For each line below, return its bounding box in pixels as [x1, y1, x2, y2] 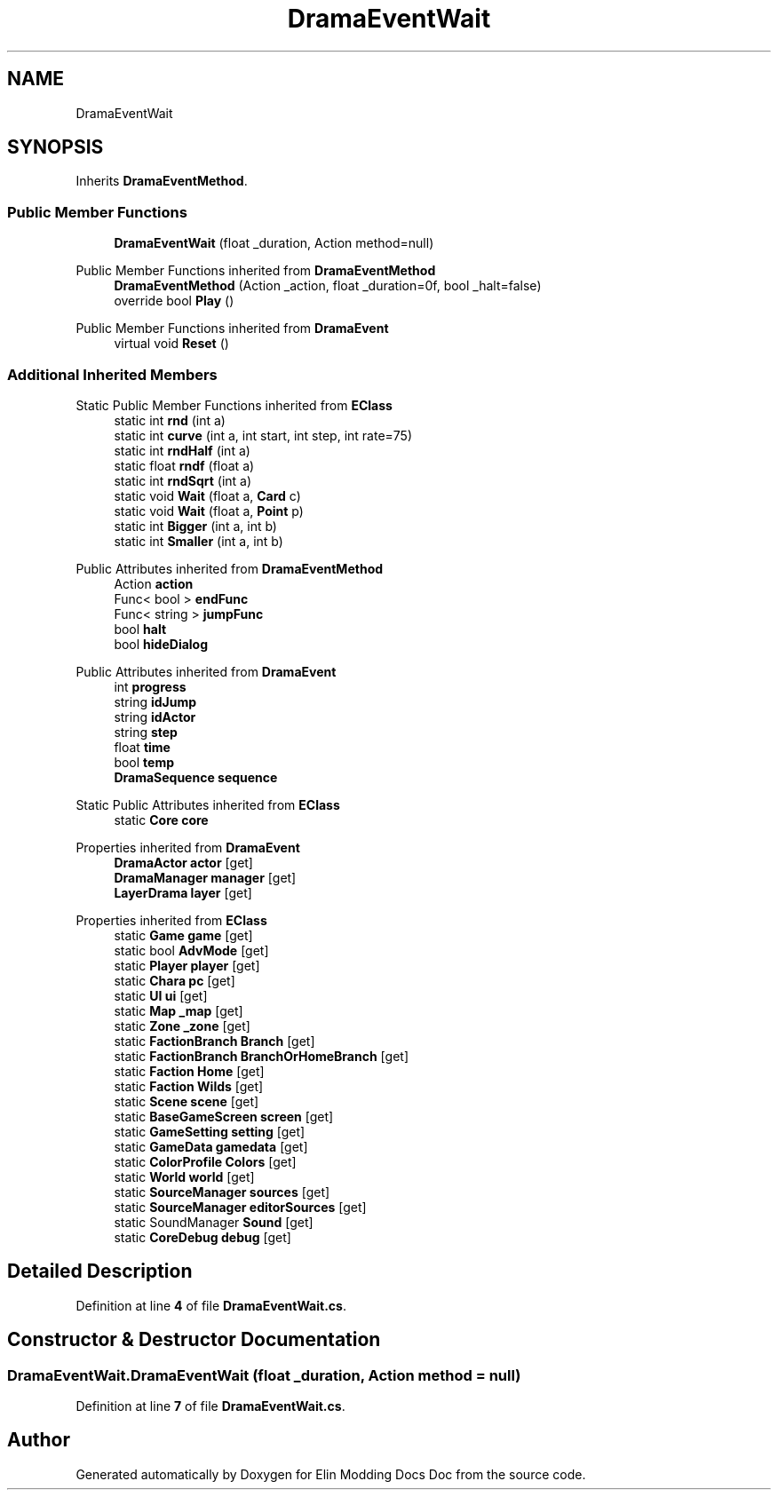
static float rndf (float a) [114, 457, 255, 473]
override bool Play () [114, 293, 234, 309]
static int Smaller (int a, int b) [114, 533, 283, 549]
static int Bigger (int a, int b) [114, 518, 277, 534]
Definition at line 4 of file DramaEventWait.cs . [75, 1297, 346, 1313]
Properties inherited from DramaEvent [75, 839, 300, 855]
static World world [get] [114, 1168, 255, 1184]
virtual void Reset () [114, 336, 229, 352]
